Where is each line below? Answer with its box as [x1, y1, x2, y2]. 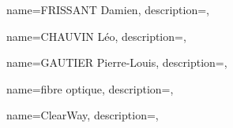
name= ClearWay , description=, [6, 107, 159, 123]
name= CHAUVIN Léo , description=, [6, 27, 186, 44]
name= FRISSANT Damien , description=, [6, 2, 210, 17]
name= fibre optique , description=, [6, 80, 174, 97]
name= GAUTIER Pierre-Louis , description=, [6, 54, 227, 71]
